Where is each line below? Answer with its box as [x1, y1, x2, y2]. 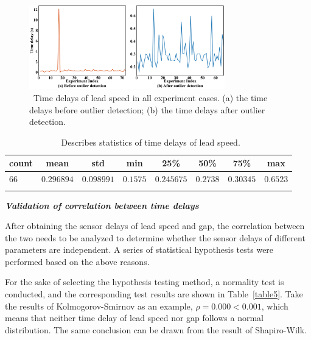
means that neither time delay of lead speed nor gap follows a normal [5, 311, 264, 324]
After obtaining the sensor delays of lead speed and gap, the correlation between [5, 219, 305, 232]
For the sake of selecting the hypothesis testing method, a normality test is [5, 275, 284, 288]
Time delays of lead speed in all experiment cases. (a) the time [33, 91, 268, 104]
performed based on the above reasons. [5, 255, 150, 267]
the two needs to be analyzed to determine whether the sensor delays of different [5, 231, 306, 244]
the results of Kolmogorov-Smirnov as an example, [5, 299, 193, 312]
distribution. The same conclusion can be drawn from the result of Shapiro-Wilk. [5, 323, 307, 336]
